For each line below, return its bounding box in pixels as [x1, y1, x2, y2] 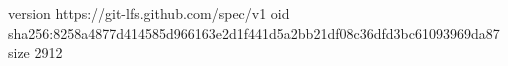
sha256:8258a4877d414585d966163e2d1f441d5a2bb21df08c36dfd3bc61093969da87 [8, 22, 500, 43]
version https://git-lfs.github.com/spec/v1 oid [8, 3, 290, 23]
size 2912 [8, 42, 63, 63]
